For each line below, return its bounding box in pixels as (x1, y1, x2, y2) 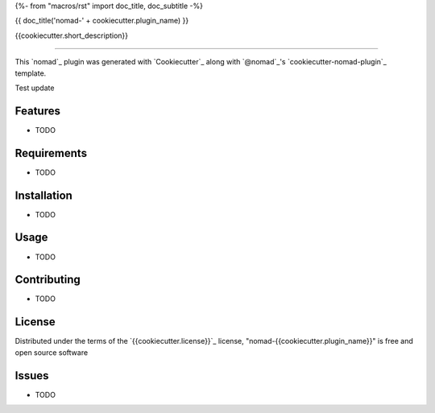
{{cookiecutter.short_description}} (14, 31, 129, 40)
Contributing (14, 273, 81, 287)
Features (14, 104, 60, 118)
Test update (14, 83, 55, 93)
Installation (14, 188, 72, 202)
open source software (14, 347, 89, 357)
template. (14, 68, 47, 78)
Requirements (14, 146, 88, 160)
